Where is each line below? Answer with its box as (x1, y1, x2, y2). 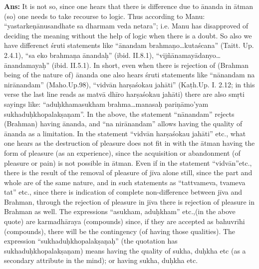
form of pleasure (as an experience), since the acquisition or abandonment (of (4, 147, 241, 158)
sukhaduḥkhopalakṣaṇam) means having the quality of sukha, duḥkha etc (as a (4, 245, 246, 256)
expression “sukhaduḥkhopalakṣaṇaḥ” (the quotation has (4, 236, 178, 246)
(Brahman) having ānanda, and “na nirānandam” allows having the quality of (4, 118, 243, 129)
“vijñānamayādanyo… (156, 49, 221, 60)
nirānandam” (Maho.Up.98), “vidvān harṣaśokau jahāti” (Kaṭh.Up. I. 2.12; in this (4, 79, 255, 89)
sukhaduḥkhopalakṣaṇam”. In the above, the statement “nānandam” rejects (4, 108, 235, 119)
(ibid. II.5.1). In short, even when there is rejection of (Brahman (51, 59, 249, 70)
